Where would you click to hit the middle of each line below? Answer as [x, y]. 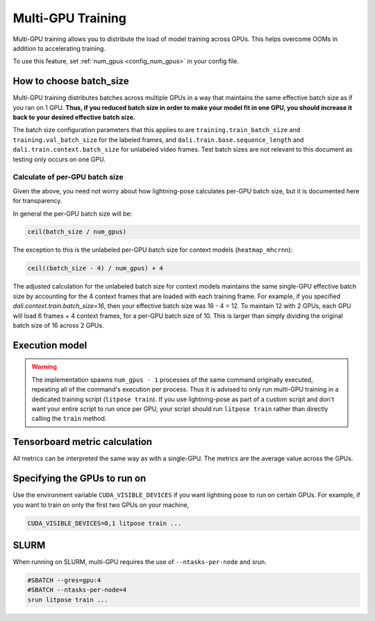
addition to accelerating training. [59, 48]
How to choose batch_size [71, 81]
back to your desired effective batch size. [74, 118]
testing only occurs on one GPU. [59, 159]
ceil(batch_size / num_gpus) [77, 232]
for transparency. [37, 201]
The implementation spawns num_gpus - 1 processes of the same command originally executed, [172, 380]
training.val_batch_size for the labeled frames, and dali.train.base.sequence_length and [158, 140]
